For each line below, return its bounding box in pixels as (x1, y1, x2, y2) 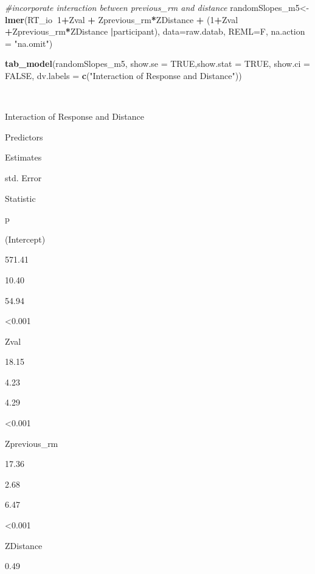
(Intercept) (5, 232, 46, 245)
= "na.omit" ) (5, 36, 53, 49)
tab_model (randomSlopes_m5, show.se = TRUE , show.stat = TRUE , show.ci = (5, 57, 310, 70)
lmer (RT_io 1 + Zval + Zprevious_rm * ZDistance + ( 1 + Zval (5, 13, 238, 26)
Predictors (5, 130, 43, 143)
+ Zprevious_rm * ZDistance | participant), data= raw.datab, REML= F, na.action (5, 25, 305, 38)
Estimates (5, 151, 42, 164)
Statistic (5, 192, 36, 204)
